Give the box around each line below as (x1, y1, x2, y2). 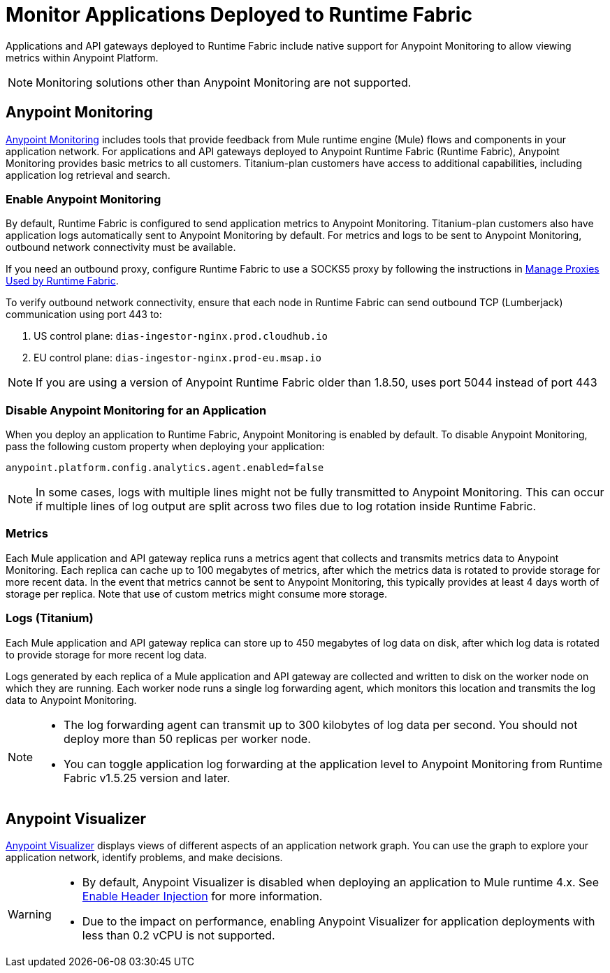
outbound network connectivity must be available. (6, 241, 236, 254)
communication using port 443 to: (6, 308, 162, 321)
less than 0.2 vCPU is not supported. (82, 928, 275, 943)
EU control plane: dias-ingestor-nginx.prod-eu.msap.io (34, 352, 322, 364)
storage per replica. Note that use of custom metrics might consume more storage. (6, 587, 388, 600)
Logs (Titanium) (6, 611, 94, 626)
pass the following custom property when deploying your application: (6, 440, 325, 453)
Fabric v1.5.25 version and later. (64, 770, 231, 785)
